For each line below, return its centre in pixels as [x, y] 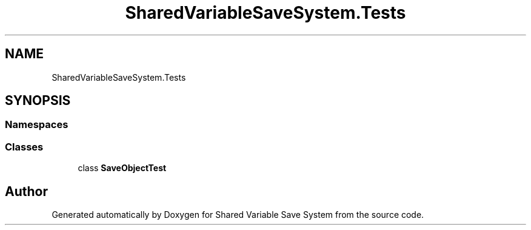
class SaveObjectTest [122, 168]
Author [26, 191]
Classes [24, 147]
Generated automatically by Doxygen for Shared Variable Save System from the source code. [238, 215]
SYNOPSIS [38, 101]
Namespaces [37, 125]
